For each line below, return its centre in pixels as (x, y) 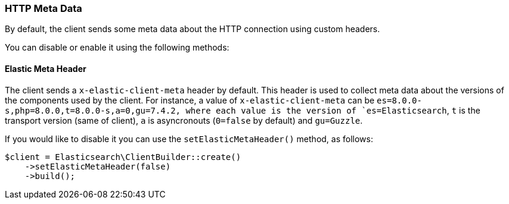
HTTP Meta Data (44, 8)
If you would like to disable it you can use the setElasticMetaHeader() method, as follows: (189, 139)
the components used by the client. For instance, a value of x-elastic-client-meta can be (190, 100)
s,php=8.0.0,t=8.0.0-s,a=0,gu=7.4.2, (93, 110)
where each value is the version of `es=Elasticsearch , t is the (333, 110)
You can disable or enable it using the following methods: (117, 48)
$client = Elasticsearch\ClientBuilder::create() (123, 157)
